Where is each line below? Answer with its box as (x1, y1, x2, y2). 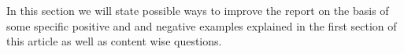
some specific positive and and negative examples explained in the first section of (6, 17, 397, 34)
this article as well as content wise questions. (6, 33, 222, 49)
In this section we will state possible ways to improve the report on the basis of (6, 2, 389, 18)
